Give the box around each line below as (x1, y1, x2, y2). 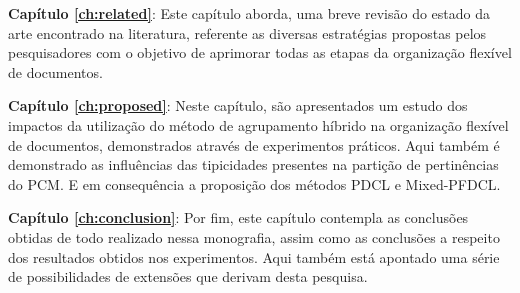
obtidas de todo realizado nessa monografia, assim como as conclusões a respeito (8, 226, 500, 247)
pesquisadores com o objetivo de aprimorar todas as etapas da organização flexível (8, 42, 512, 63)
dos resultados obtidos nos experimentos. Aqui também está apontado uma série (8, 246, 500, 267)
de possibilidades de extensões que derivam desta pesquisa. (8, 266, 368, 287)
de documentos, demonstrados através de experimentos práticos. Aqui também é (8, 134, 500, 155)
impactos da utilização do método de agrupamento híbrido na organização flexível (8, 114, 509, 135)
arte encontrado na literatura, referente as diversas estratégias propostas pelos (8, 22, 487, 43)
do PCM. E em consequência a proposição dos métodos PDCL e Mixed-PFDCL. (8, 173, 501, 194)
